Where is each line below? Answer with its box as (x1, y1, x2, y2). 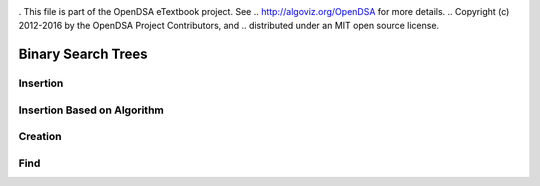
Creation (18, 130, 62, 144)
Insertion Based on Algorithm (18, 103, 165, 117)
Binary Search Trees (18, 46, 149, 63)
